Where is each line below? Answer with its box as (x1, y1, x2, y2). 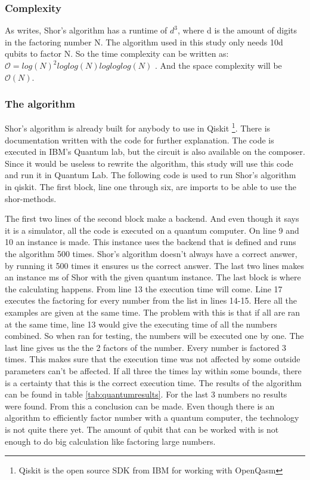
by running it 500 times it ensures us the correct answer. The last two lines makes (5, 259, 305, 271)
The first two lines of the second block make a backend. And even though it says (5, 212, 299, 225)
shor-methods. (5, 192, 57, 204)
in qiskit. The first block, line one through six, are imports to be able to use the (5, 181, 296, 193)
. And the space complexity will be (155, 59, 282, 71)
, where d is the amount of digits (177, 24, 297, 36)
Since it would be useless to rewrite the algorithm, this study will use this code (5, 157, 293, 169)
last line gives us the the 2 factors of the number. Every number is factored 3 (5, 341, 287, 353)
